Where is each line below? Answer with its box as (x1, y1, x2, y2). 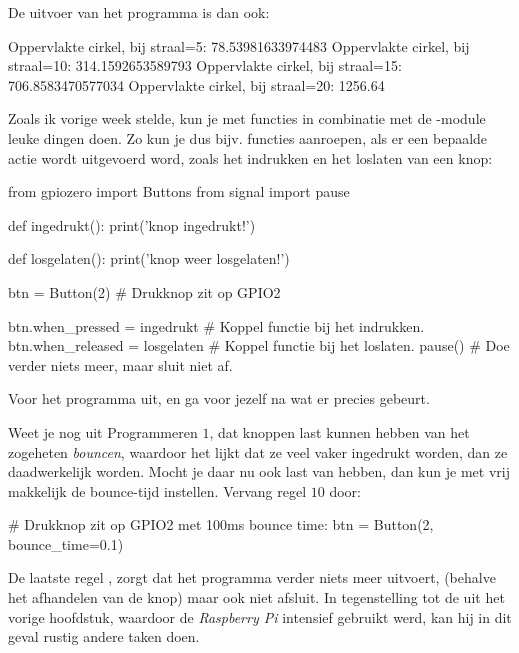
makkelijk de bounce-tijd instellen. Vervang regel (8, 480, 307, 501)
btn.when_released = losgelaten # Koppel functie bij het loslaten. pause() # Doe (8, 335, 510, 356)
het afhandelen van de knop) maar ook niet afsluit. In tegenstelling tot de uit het (8, 587, 505, 608)
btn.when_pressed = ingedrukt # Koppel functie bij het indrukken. (8, 315, 425, 336)
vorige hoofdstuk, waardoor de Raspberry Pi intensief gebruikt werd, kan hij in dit (8, 606, 512, 627)
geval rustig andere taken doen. (8, 626, 200, 647)
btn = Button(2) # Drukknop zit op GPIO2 (8, 281, 281, 302)
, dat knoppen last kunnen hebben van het (209, 421, 470, 442)
